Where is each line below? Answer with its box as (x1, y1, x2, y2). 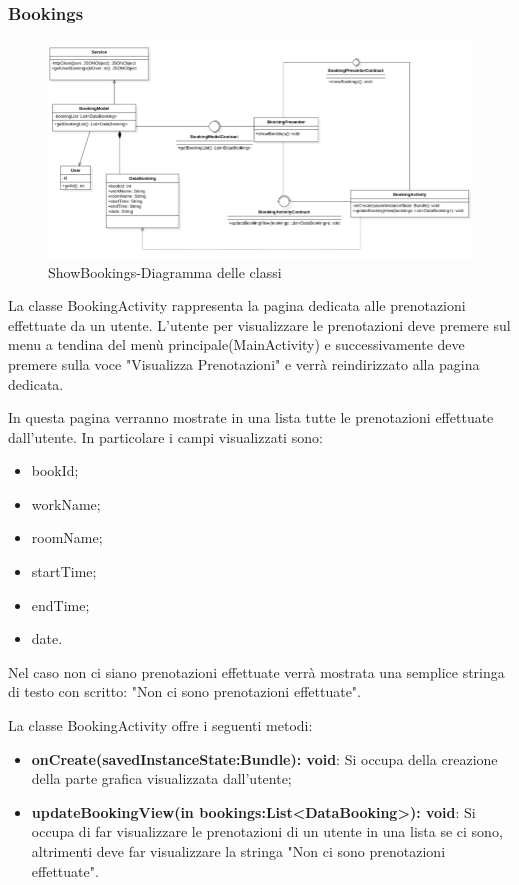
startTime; (31, 561, 97, 582)
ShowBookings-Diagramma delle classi (48, 261, 282, 282)
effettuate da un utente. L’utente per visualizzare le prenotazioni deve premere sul (8, 314, 511, 335)
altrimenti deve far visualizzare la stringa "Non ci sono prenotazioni (31, 841, 446, 862)
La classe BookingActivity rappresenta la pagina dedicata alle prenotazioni (8, 295, 466, 316)
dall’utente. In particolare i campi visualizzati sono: (8, 426, 323, 447)
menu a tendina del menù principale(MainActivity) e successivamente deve (8, 334, 465, 355)
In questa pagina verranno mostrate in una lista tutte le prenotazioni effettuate (8, 407, 494, 428)
